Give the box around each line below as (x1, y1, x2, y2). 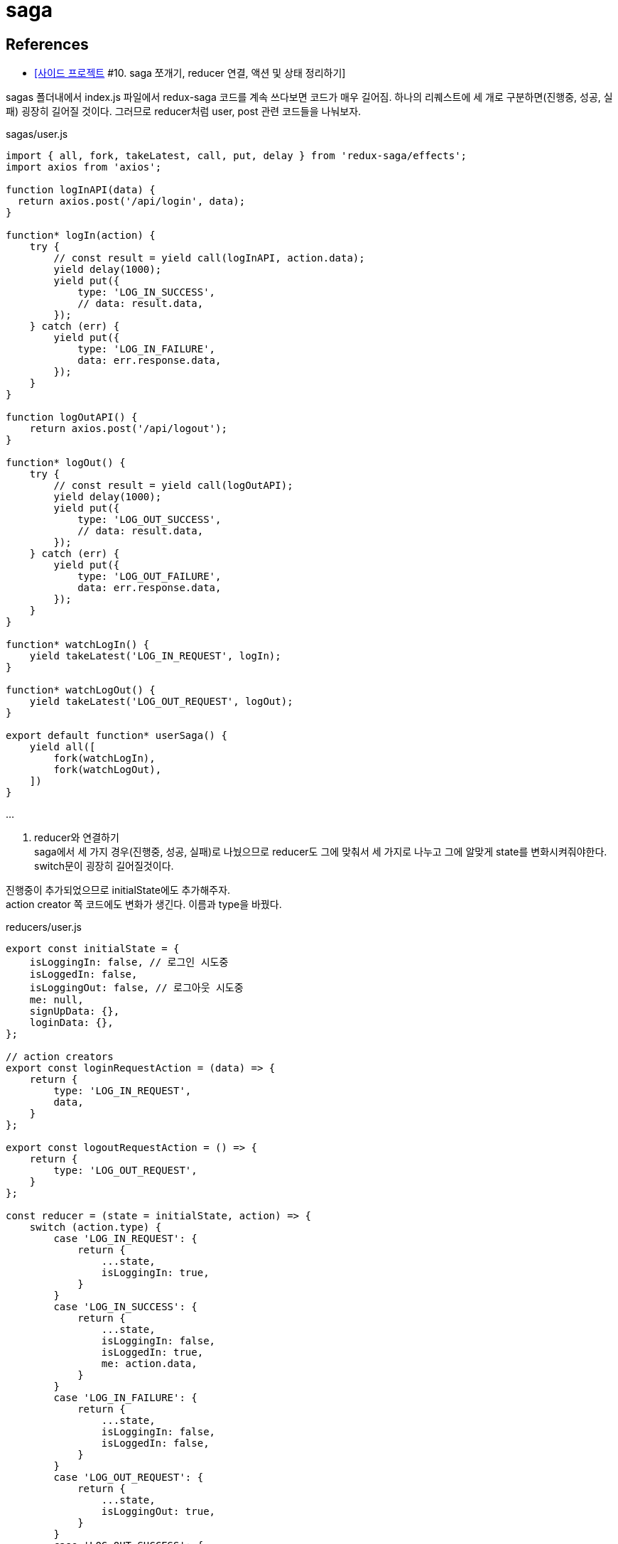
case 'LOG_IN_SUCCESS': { (53, 1301, 197, 1313)
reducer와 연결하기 (34, 831, 119, 844)
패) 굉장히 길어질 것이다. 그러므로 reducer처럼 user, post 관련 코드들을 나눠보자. (6, 105, 362, 118)
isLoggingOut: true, (101, 1506, 216, 1518)
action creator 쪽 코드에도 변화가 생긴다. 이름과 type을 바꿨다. (6, 898, 282, 911)
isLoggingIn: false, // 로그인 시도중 (29, 956, 229, 968)
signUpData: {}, (29, 1005, 120, 1017)
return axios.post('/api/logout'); (29, 423, 227, 435)
